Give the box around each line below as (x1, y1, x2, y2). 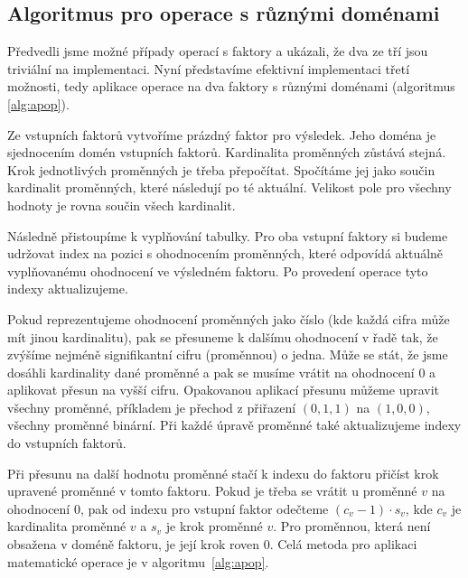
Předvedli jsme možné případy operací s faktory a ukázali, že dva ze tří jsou (7, 42, 428, 61)
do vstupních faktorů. (7, 433, 126, 452)
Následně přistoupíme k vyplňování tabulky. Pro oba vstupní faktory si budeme (7, 226, 448, 245)
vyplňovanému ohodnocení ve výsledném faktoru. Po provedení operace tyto (7, 261, 428, 280)
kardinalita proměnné (7, 517, 126, 536)
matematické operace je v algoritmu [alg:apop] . (7, 552, 269, 571)
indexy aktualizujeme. (7, 279, 128, 298)
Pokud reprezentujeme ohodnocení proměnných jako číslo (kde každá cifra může (7, 309, 450, 328)
